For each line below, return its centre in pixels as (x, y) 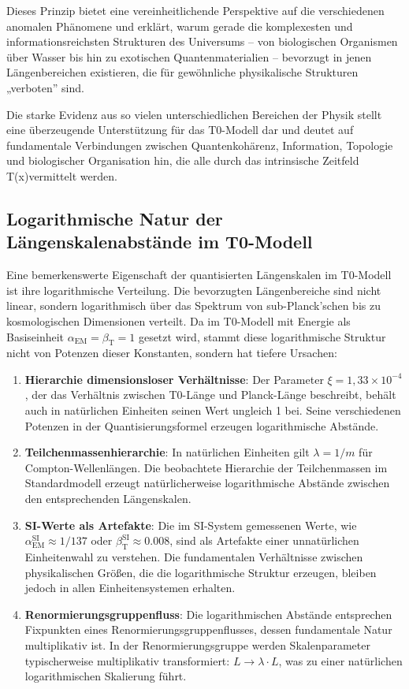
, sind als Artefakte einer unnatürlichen (264, 540)
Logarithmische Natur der (115, 218)
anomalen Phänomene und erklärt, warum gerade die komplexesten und (180, 26)
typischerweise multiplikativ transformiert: (127, 660)
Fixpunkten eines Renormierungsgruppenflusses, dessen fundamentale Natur (208, 629)
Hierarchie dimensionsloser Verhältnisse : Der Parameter (174, 379)
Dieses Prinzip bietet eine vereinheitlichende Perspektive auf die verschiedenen (195, 10)
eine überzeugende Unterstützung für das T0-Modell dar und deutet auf (180, 130)
